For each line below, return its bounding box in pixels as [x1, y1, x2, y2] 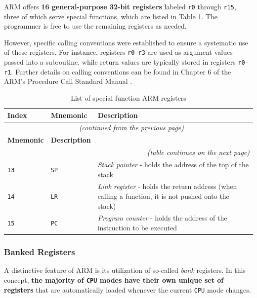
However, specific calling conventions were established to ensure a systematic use [4, 37, 248, 47]
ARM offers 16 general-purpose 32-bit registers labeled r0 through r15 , [4, 1, 236, 11]
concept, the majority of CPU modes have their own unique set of [4, 274, 224, 285]
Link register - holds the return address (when [97, 181, 237, 191]
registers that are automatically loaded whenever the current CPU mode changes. [4, 284, 251, 295]
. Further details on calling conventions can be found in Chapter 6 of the [11, 66, 231, 76]
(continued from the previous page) [79, 122, 184, 133]
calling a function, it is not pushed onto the [97, 191, 229, 201]
